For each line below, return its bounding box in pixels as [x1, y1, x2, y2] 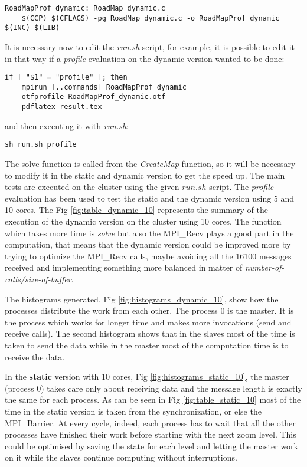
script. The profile [209, 180, 274, 193]
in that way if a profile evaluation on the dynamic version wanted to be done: [5, 52, 285, 64]
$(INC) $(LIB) [5, 24, 60, 32]
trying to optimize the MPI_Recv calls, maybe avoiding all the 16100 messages [5, 249, 292, 262]
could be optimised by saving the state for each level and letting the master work [5, 439, 298, 452]
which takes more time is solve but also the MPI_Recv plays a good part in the [5, 226, 294, 239]
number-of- [244, 261, 285, 274]
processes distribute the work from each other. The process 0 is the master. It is [5, 304, 294, 317]
